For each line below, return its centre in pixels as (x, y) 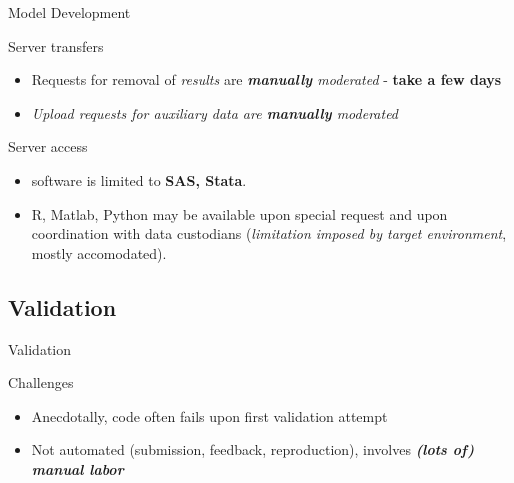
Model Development (69, 12)
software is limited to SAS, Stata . (139, 179)
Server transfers (56, 45)
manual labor (77, 468)
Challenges (41, 382)
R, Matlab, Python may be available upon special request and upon (239, 213)
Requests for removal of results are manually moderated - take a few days (266, 79)
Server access (48, 146)
